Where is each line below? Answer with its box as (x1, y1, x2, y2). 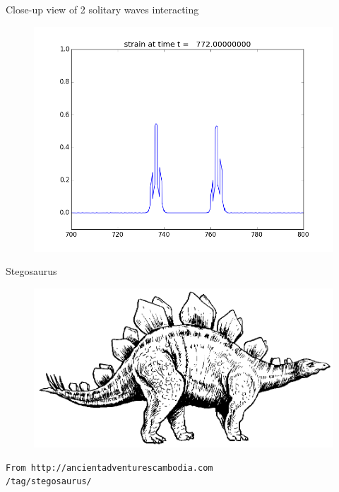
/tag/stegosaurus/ (6, 476, 92, 487)
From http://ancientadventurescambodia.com (6, 462, 213, 473)
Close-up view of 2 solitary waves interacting (6, 2, 199, 16)
